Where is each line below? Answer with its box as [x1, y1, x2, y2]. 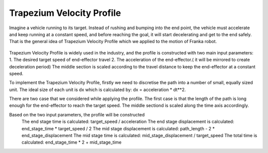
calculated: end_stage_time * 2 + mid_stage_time [21, 139, 122, 146]
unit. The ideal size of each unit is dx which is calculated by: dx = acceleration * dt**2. [9, 87, 186, 93]
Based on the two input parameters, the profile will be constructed [9, 111, 145, 117]
